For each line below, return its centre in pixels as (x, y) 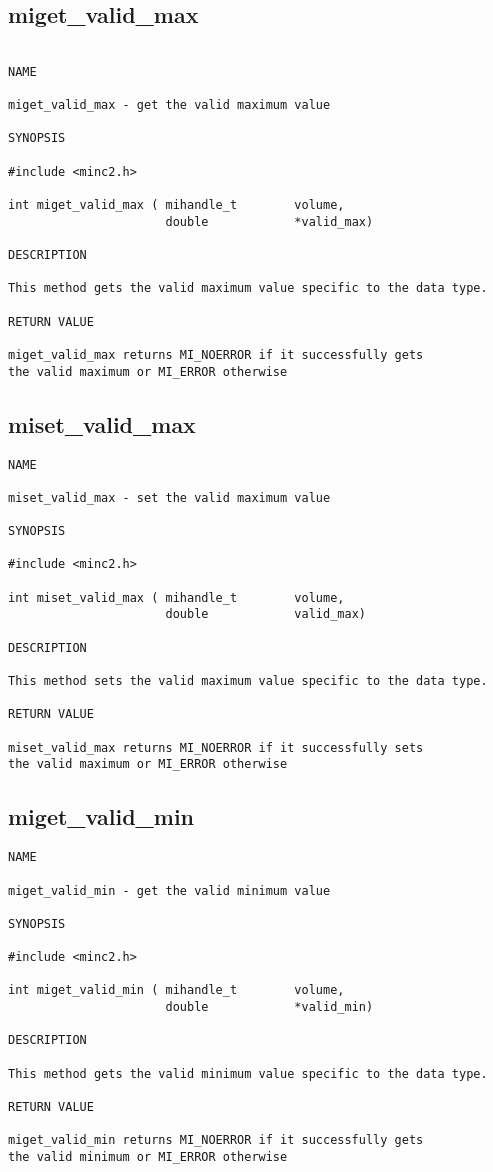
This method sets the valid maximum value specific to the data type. (248, 681)
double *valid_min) (269, 1007)
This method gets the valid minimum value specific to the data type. (248, 1073)
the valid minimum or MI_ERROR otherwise (148, 1157)
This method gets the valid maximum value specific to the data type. (248, 288)
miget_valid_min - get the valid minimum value (169, 890)
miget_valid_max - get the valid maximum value (169, 105)
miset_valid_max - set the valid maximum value (169, 497)
